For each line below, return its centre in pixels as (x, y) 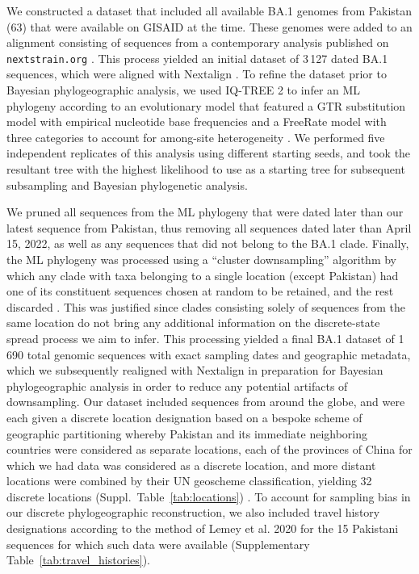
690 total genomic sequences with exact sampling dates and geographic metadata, (209, 354)
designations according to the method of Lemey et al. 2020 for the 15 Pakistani (203, 528)
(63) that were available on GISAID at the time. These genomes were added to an (209, 26)
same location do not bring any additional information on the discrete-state (193, 323)
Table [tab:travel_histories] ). (78, 560)
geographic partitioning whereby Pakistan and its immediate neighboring (187, 433)
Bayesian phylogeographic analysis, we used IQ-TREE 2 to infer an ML (184, 90)
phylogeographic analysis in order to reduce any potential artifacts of (177, 385)
